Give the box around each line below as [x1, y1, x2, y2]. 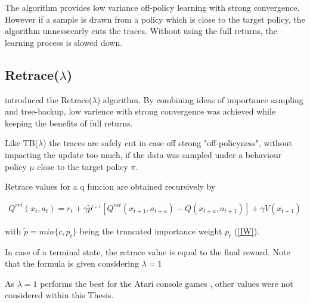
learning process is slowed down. [5, 36, 123, 48]
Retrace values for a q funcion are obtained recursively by [5, 180, 216, 193]
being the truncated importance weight [79, 224, 222, 237]
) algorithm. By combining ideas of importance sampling [97, 93, 303, 106]
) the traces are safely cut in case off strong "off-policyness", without [43, 137, 292, 149]
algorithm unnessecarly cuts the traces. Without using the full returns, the [5, 24, 277, 37]
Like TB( [5, 137, 38, 149]
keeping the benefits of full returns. [5, 116, 133, 129]
